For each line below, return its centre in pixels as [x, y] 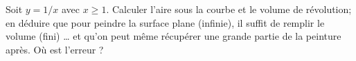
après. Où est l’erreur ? [55, 49]
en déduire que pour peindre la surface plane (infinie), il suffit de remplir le [165, 22]
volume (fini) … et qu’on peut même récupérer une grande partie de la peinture [173, 36]
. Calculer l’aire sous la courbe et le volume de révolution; [229, 9]
